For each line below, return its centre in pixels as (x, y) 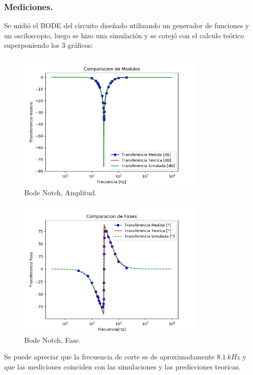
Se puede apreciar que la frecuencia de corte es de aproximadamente (109, 357)
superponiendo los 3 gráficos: (49, 45)
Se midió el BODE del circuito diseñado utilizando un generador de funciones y (127, 25)
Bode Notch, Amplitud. (60, 192)
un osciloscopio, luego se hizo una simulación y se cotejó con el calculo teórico (124, 35)
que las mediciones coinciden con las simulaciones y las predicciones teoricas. (122, 366)
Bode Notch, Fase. (52, 340)
